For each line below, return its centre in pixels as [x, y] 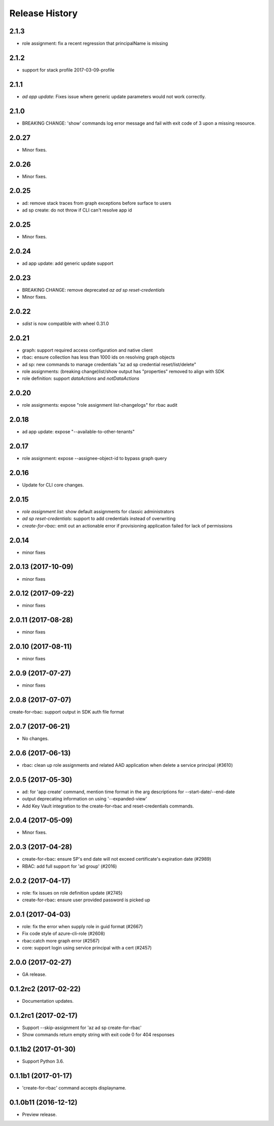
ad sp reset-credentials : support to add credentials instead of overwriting [99, 519]
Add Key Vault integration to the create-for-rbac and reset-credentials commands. [108, 806]
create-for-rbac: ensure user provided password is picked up [86, 900]
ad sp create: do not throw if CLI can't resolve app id [77, 210]
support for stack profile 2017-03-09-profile [68, 70]
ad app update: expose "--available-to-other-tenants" [78, 432]
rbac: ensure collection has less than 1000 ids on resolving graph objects [98, 357]
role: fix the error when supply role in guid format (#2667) [82, 926]
